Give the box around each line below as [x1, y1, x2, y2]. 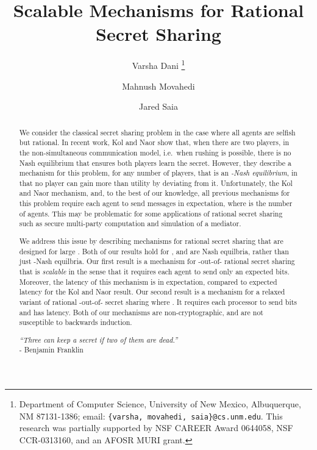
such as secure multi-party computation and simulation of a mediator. [19, 218, 241, 229]
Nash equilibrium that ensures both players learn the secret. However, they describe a [19, 157, 291, 168]
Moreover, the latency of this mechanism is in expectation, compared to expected [19, 276, 277, 287]
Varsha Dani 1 [132, 57, 185, 71]
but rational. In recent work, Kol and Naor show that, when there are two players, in [19, 137, 290, 148]
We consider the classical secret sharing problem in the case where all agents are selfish [19, 127, 296, 137]
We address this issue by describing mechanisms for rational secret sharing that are [19, 236, 283, 246]
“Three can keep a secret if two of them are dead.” [19, 334, 178, 345]
